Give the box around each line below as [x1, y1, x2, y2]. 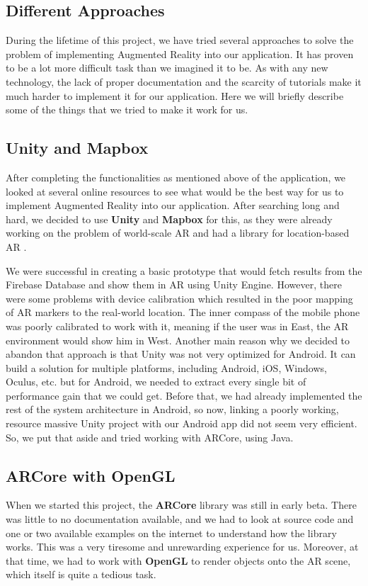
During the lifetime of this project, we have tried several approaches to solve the [6, 33, 354, 47]
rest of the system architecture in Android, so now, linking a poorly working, [6, 402, 339, 417]
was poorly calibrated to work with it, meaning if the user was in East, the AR [6, 318, 349, 333]
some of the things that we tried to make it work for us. [6, 102, 248, 117]
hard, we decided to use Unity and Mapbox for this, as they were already [6, 211, 333, 226]
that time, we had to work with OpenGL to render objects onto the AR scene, [6, 553, 351, 568]
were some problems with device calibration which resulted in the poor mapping [6, 291, 353, 305]
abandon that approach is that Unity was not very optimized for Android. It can [6, 346, 356, 361]
